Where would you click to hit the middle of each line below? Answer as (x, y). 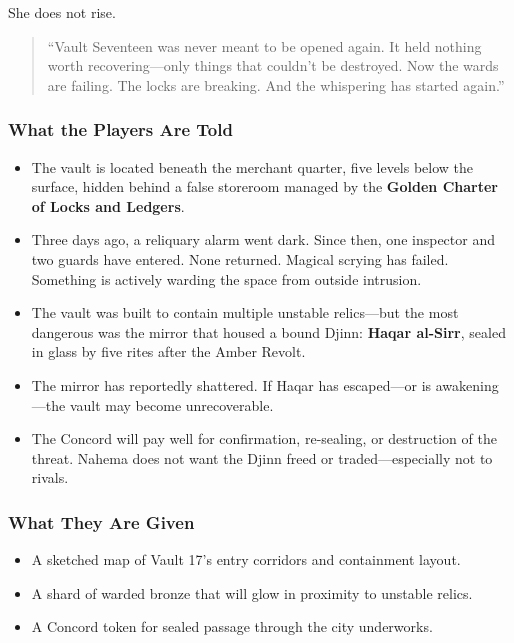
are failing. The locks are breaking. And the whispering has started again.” (276, 84)
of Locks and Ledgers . (108, 205)
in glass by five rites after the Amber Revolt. (168, 351)
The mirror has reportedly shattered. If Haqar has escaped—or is (231, 384)
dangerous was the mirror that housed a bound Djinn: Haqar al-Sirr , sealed (268, 331)
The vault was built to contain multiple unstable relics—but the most (245, 312)
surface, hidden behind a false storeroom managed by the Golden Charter (264, 186)
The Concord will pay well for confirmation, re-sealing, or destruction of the (264, 438)
